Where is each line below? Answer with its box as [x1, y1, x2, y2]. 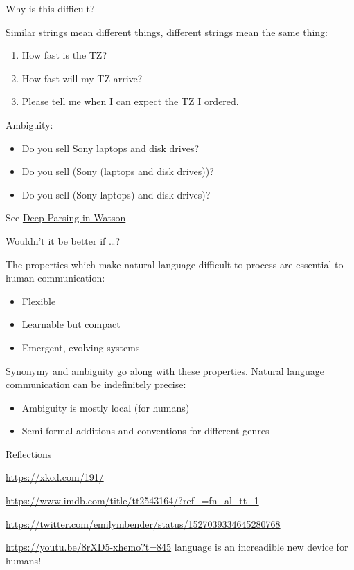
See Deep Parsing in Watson [6, 210, 126, 225]
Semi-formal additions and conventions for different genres [21, 423, 269, 438]
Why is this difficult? [6, 1, 95, 15]
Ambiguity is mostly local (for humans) [21, 400, 190, 414]
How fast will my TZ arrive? [21, 71, 143, 85]
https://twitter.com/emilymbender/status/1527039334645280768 [6, 516, 281, 531]
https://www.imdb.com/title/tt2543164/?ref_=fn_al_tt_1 [6, 493, 259, 508]
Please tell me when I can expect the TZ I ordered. [21, 94, 239, 109]
